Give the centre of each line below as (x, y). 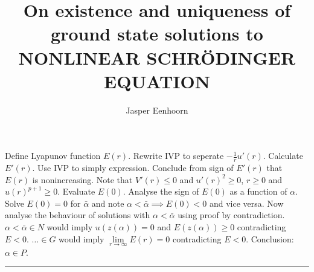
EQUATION (157, 81)
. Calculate (283, 156)
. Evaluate (76, 191)
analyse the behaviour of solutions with (78, 215)
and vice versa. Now (246, 203)
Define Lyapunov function (53, 156)
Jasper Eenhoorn (157, 110)
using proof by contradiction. (231, 215)
